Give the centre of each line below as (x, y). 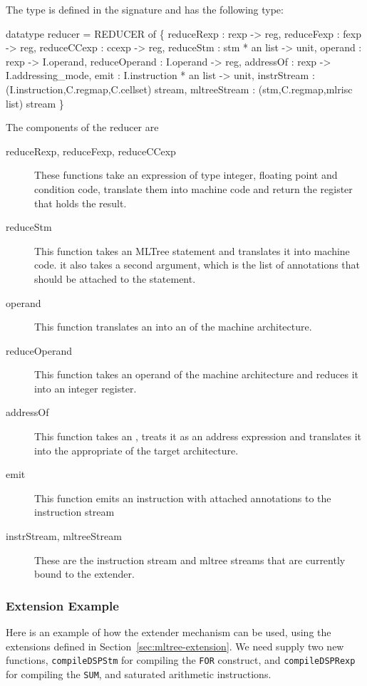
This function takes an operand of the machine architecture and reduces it (196, 374)
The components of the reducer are (82, 127)
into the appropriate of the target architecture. (136, 450)
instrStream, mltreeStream (64, 536)
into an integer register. (86, 388)
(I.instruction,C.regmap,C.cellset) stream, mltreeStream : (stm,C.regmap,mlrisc (179, 89)
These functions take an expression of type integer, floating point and (186, 175)
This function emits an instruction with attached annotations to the (183, 498)
